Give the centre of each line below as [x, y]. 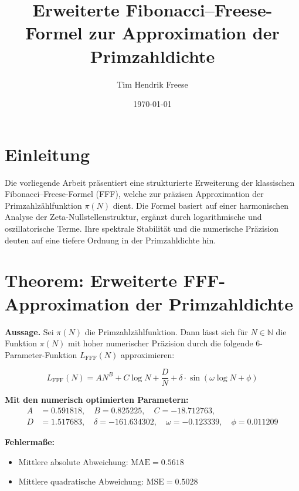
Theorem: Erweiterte [91, 280]
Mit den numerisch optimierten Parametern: [97, 400]
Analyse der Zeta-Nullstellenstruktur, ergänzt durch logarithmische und [133, 217]
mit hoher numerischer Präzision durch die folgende [161, 343]
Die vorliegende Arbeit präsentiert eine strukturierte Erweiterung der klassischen [150, 182]
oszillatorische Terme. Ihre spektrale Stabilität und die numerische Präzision [142, 228]
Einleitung [47, 154]
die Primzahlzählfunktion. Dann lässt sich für [166, 331]
